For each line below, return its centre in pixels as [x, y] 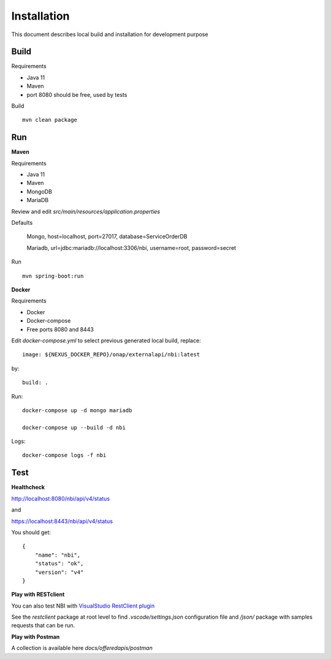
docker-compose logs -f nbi [64, 455]
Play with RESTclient [38, 595]
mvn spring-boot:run [53, 276]
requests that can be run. [43, 625]
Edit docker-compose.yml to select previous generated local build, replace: [106, 341]
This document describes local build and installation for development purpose [110, 34]
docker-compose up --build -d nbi [74, 427]
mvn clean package [50, 120]
